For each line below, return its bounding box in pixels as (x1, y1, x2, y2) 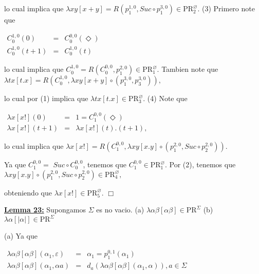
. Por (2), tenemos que (164, 159, 236, 170)
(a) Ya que (4, 230, 38, 241)
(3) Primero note (202, 3, 255, 13)
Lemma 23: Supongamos (4, 204, 86, 215)
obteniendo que (4, 187, 52, 198)
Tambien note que (161, 64, 218, 74)
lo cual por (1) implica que (4, 93, 88, 104)
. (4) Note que (143, 93, 188, 104)
